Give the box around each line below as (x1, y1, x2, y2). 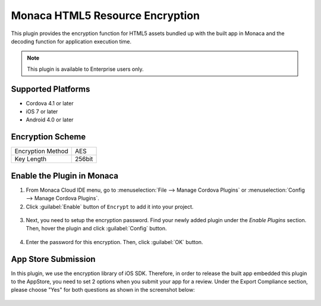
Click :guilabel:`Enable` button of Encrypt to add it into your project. (26, 203, 194, 210)
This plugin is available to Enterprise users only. (27, 65, 144, 73)
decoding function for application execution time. (11, 38, 132, 45)
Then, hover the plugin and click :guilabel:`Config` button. (26, 225, 167, 232)
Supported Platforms (11, 84, 90, 94)
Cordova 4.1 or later (26, 99, 74, 107)
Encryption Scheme (11, 132, 86, 142)
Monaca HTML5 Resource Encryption (11, 9, 200, 22)
